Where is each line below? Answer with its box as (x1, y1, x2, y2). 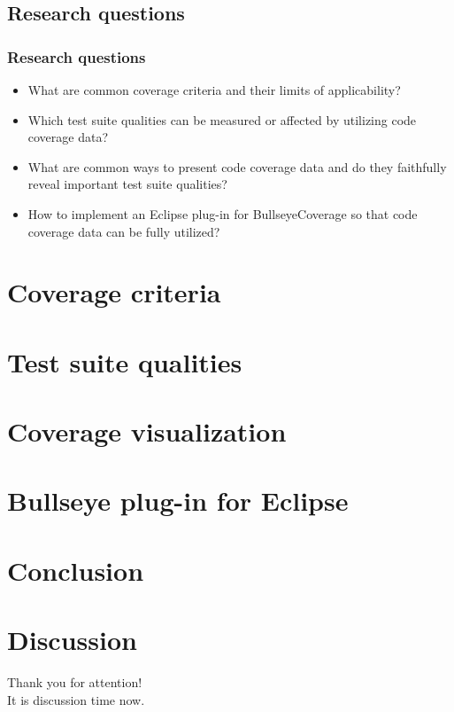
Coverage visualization (7, 413, 287, 450)
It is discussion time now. (7, 690, 145, 708)
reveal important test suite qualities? (27, 175, 227, 193)
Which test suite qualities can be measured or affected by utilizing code (27, 110, 417, 129)
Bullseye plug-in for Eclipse (7, 482, 349, 519)
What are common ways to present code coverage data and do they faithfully (27, 157, 447, 176)
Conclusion (7, 552, 144, 588)
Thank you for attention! (7, 673, 142, 692)
